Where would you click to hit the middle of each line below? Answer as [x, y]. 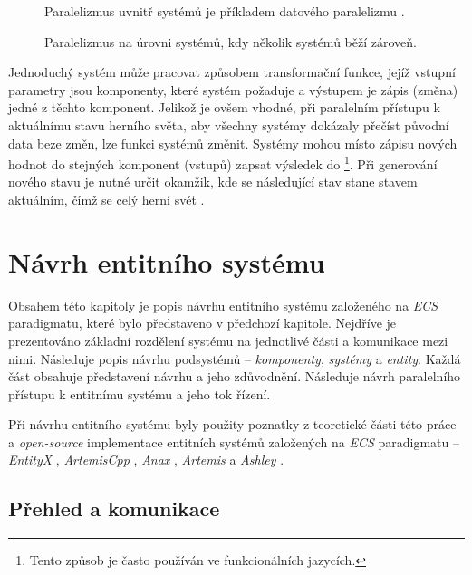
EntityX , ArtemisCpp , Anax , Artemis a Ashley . [146, 460]
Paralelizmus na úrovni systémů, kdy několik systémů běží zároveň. [231, 41]
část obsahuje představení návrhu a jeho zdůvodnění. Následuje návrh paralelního [235, 376]
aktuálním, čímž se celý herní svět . [106, 199]
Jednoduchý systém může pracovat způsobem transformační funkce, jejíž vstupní [232, 72]
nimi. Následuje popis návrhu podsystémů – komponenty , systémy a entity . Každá [235, 358]
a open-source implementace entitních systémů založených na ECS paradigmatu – [234, 441]
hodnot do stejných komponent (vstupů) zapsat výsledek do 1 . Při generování [223, 163]
